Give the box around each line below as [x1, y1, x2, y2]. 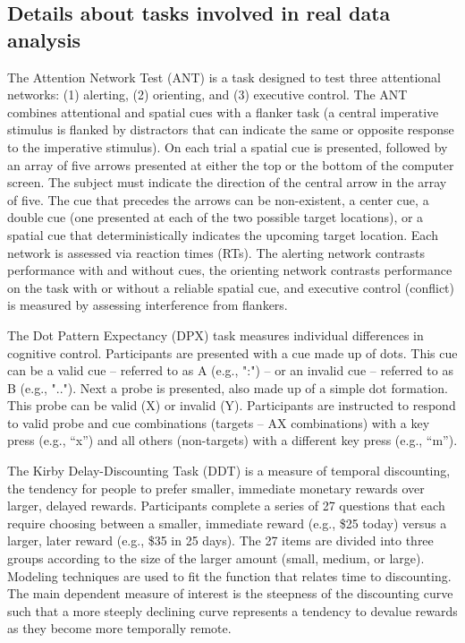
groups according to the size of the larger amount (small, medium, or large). [7, 549, 425, 568]
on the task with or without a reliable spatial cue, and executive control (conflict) [7, 278, 454, 296]
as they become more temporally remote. [7, 619, 232, 638]
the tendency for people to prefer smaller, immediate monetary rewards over [7, 478, 425, 497]
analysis [7, 25, 81, 53]
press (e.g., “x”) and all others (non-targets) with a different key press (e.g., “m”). [7, 431, 458, 450]
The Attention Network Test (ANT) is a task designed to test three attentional [7, 67, 441, 86]
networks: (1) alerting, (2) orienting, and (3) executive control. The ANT [7, 85, 408, 104]
